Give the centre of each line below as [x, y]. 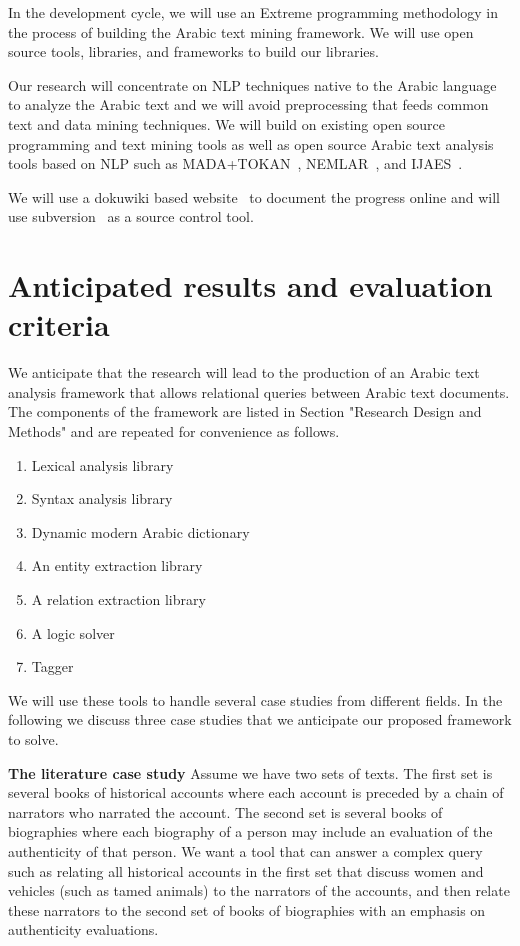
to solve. [33, 738]
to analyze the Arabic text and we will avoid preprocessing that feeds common [248, 104]
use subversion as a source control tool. [131, 216]
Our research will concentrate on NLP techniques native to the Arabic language [252, 84]
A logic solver [73, 632]
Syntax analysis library [102, 498]
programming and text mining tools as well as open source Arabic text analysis [251, 143]
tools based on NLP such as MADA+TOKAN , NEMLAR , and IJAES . [235, 163]
